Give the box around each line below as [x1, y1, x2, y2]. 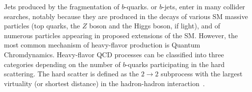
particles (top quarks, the [4, 21, 80, 31]
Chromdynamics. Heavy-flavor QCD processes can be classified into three [4, 49, 224, 59]
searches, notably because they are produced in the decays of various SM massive [4, 11, 248, 21]
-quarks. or [124, 1, 157, 11]
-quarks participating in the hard [126, 59, 225, 69]
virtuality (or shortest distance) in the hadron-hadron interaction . [4, 78, 205, 88]
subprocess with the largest [161, 69, 243, 79]
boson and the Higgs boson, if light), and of [89, 21, 220, 31]
